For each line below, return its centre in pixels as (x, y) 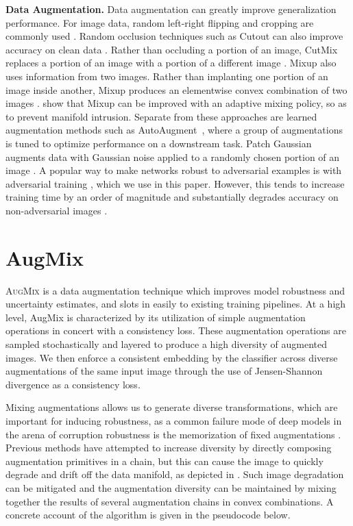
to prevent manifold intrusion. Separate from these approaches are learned (161, 116)
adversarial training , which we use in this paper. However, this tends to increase (175, 183)
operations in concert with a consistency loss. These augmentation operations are (176, 330)
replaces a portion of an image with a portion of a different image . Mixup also (171, 63)
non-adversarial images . (57, 210)
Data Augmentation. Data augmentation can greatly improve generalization (171, 9)
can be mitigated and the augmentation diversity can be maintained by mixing (171, 487)
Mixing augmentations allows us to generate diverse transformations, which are (172, 407)
